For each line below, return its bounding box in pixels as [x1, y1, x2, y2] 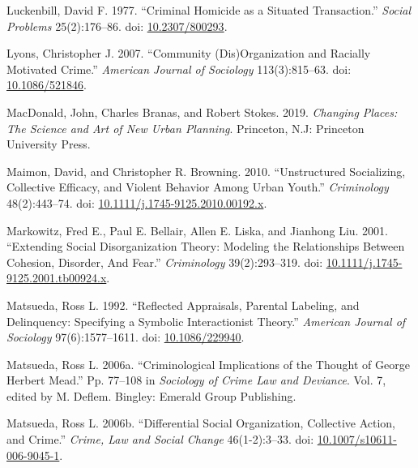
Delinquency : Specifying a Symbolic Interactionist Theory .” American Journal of [6, 312, 406, 329]
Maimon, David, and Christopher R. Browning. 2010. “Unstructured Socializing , [6, 162, 406, 179]
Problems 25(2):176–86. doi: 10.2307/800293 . [6, 17, 228, 34]
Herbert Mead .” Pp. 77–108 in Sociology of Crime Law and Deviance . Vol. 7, [6, 371, 386, 389]
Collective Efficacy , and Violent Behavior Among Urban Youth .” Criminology [6, 178, 389, 195]
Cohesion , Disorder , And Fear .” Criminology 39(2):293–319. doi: [6, 253, 323, 270]
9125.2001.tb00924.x [6, 269, 107, 286]
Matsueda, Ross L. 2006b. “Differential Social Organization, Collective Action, [6, 414, 396, 432]
